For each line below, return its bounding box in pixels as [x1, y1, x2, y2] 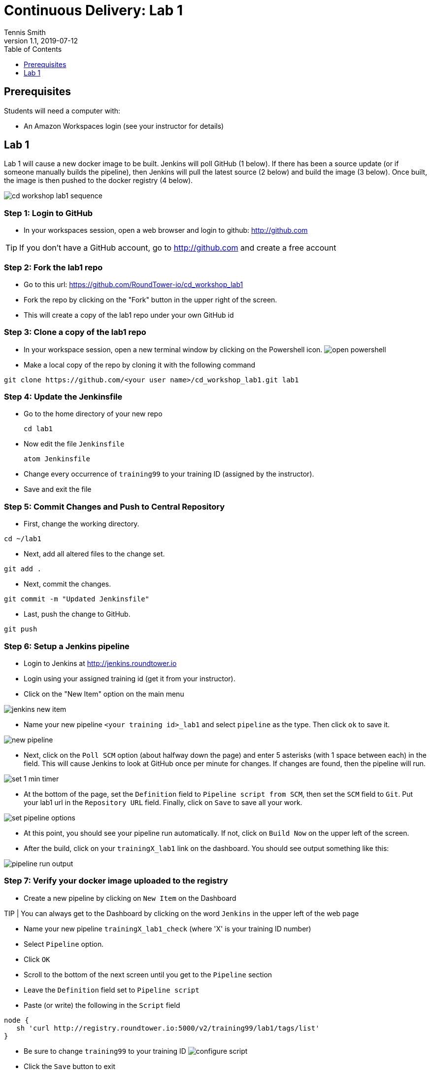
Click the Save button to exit [24, 1062, 115, 1071]
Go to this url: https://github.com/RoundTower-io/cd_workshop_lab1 [24, 280, 243, 289]
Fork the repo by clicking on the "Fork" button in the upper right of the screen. [24, 295, 277, 304]
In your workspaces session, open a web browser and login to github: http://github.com [24, 226, 308, 235]
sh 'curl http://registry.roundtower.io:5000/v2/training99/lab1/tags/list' [16, 1024, 320, 1032]
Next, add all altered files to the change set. [24, 550, 165, 558]
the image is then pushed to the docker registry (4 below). [4, 176, 193, 185]
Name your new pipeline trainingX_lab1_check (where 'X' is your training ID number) [24, 924, 311, 933]
